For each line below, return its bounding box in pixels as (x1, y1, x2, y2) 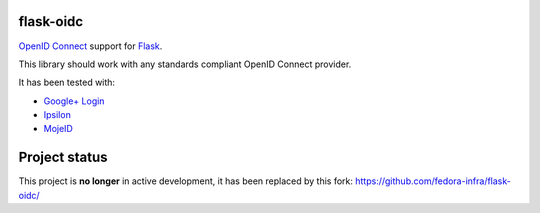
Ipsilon (43, 109, 72, 121)
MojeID (43, 123, 74, 135)
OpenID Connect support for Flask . (18, 40, 163, 52)
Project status (18, 149, 109, 166)
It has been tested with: (18, 76, 115, 89)
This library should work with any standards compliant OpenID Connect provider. (18, 58, 352, 70)
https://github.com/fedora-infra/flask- (355, 175, 512, 187)
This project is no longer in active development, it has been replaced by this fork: (18, 175, 354, 187)
